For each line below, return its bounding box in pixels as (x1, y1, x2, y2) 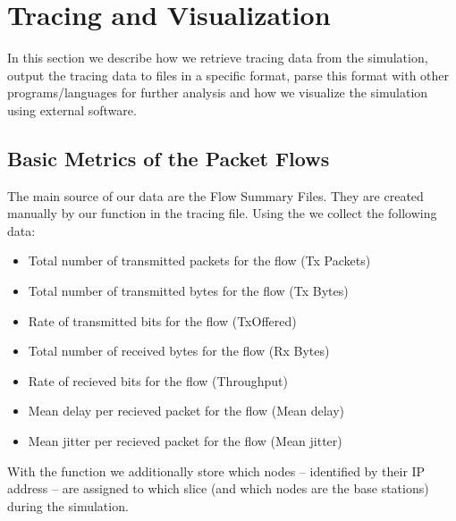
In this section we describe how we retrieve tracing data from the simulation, (7, 48, 428, 67)
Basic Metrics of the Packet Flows (7, 144, 330, 172)
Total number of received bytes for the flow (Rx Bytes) (28, 341, 330, 360)
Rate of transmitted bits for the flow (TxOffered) (28, 311, 297, 330)
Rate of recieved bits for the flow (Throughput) (28, 371, 288, 390)
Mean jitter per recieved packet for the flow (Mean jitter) (28, 432, 342, 450)
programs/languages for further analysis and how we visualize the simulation (7, 83, 428, 102)
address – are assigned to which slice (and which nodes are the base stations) (7, 479, 429, 498)
